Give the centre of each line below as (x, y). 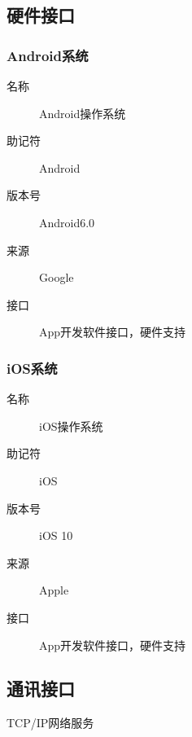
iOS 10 (56, 535)
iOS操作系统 (71, 426)
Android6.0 (67, 222)
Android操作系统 (83, 113)
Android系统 (48, 55)
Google (57, 277)
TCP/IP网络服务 (50, 723)
